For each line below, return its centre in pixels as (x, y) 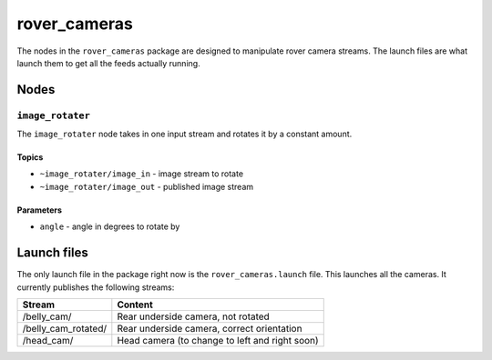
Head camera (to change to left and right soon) (218, 340)
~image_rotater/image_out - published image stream (147, 186)
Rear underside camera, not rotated (194, 316)
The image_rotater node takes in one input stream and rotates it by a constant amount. (184, 134)
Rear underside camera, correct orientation (210, 328)
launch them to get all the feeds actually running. (108, 63)
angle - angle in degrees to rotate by (110, 226)
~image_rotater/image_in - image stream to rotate (142, 174)
